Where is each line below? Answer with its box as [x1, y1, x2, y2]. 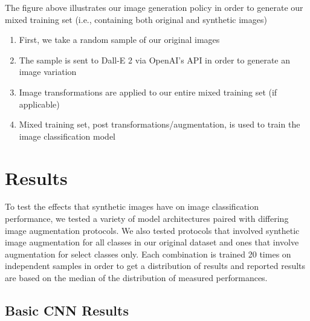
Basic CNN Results [5, 301, 129, 320]
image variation [19, 65, 77, 78]
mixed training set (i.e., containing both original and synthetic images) [5, 13, 267, 25]
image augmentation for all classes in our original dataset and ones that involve [5, 236, 299, 248]
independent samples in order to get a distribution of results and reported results [5, 259, 306, 272]
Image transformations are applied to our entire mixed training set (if [19, 85, 277, 98]
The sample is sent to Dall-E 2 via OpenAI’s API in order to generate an [19, 53, 290, 66]
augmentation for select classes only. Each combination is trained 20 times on [5, 247, 291, 260]
